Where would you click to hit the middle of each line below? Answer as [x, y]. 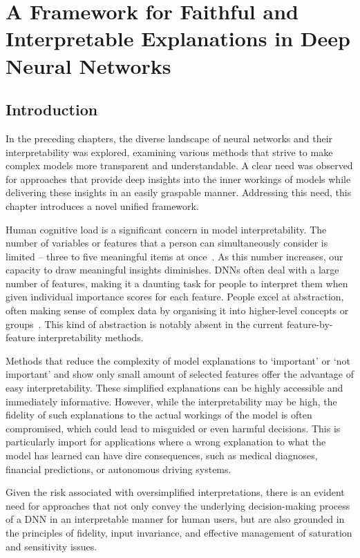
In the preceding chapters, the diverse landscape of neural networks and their [169, 138]
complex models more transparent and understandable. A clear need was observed [179, 165]
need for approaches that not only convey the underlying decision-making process [178, 505]
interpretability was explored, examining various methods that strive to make [169, 152]
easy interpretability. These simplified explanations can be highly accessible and [174, 388]
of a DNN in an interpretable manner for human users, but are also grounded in [175, 519]
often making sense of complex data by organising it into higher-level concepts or [177, 310]
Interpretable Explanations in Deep [178, 38]
